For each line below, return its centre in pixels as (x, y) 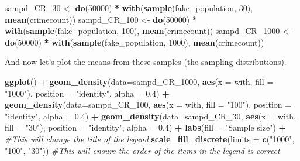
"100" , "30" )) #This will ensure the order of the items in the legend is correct (142, 150)
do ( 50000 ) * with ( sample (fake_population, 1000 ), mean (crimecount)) (135, 42)
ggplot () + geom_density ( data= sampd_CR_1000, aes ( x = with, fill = (139, 81)
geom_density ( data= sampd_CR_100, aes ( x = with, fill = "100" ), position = (148, 105)
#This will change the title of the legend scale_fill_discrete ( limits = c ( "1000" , (150, 138)
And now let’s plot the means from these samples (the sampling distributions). (146, 62)
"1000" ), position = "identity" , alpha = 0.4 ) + (87, 93)
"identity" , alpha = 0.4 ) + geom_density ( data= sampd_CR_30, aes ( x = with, (150, 116)
